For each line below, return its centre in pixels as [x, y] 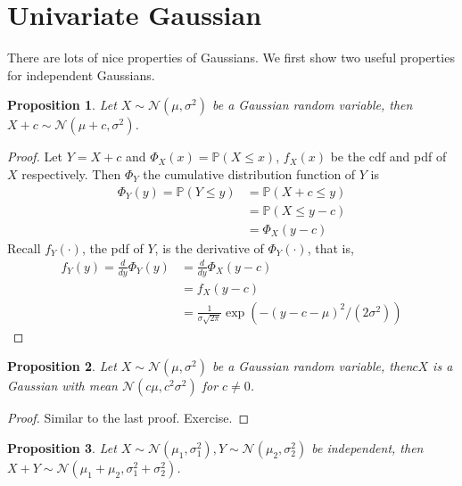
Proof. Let [35, 157]
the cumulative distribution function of [249, 173]
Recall [24, 247]
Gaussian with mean [62, 386]
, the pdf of [112, 247]
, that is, [330, 247]
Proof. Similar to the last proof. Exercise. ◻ [128, 418]
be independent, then [367, 447]
